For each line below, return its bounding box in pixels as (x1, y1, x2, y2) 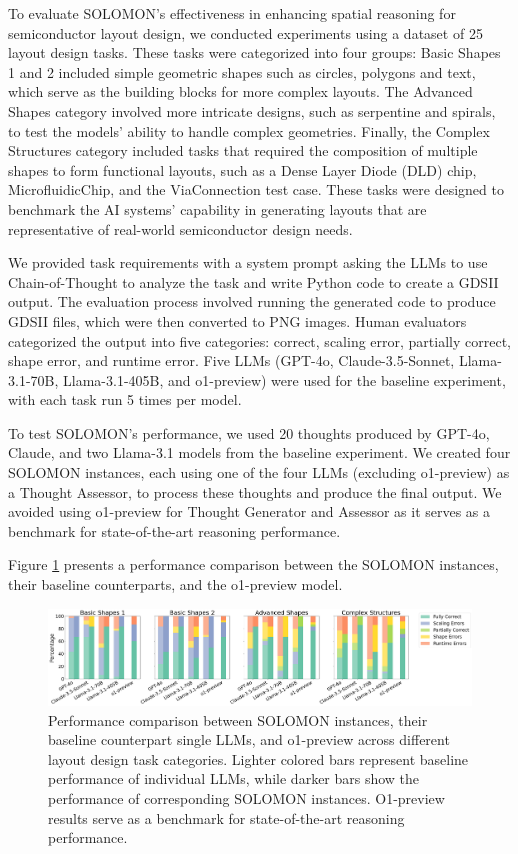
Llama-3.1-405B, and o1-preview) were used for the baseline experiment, (63, 369, 506, 390)
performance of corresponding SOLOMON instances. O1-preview (48, 787, 445, 808)
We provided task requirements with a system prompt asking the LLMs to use (8, 252, 488, 273)
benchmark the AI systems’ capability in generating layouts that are (8, 198, 427, 219)
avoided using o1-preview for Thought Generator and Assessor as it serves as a (8, 501, 491, 522)
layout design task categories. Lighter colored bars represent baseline (48, 748, 469, 769)
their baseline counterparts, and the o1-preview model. (8, 574, 343, 595)
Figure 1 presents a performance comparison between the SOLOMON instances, (8, 554, 499, 575)
